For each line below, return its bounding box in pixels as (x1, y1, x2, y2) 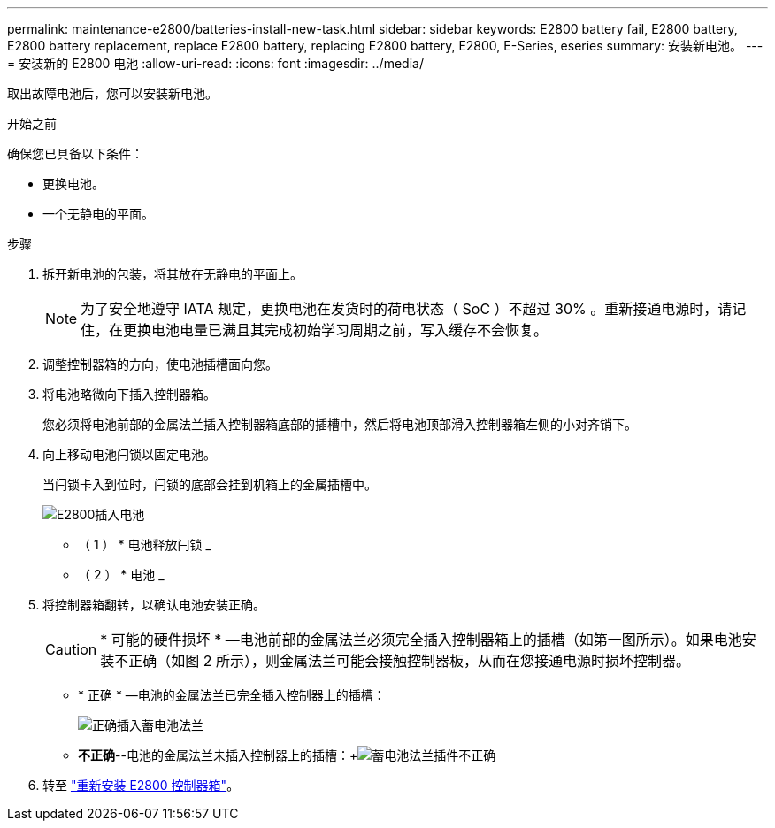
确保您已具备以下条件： (7, 146, 143, 161)
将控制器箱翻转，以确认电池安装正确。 (42, 597, 265, 612)
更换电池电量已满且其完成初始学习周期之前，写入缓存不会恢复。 (123, 321, 549, 339)
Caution (45, 640, 97, 658)
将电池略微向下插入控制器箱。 (42, 387, 216, 402)
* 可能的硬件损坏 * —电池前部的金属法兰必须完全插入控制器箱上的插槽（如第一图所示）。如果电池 (100, 631, 742, 648)
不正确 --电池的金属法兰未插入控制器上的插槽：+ (78, 747, 358, 763)
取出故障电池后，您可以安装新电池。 (7, 86, 218, 101)
